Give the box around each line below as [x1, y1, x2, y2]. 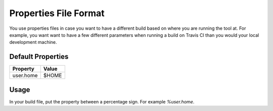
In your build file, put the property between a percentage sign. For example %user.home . [9, 98, 195, 104]
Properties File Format [9, 8, 105, 19]
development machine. [9, 39, 58, 45]
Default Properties [9, 52, 69, 61]
